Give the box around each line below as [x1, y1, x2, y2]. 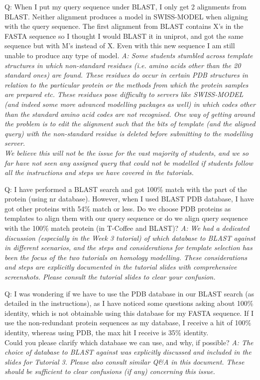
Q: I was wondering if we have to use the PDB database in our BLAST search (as [4, 288, 255, 298]
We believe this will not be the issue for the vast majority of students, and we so [4, 147, 249, 158]
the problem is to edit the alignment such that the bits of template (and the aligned [4, 118, 256, 129]
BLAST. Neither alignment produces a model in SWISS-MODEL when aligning [4, 11, 248, 21]
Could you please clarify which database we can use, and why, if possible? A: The [4, 337, 254, 347]
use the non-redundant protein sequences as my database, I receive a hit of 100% [4, 317, 252, 328]
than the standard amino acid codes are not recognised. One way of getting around [4, 108, 255, 119]
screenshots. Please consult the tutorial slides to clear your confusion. [4, 272, 216, 282]
